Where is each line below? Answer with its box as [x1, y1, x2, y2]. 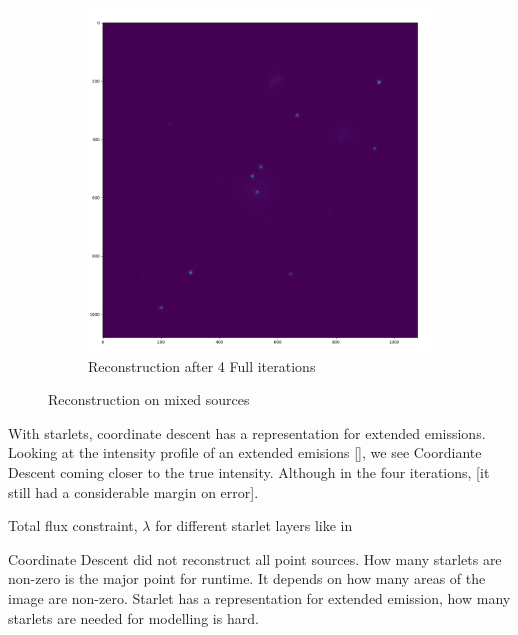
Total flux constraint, [8, 515, 138, 536]
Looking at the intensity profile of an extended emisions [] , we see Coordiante [8, 442, 482, 463]
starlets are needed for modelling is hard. [8, 607, 259, 628]
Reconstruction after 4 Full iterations [88, 355, 316, 376]
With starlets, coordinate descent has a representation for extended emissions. [8, 422, 486, 443]
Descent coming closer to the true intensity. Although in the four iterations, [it [8, 461, 490, 482]
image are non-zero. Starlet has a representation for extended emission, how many [8, 587, 511, 608]
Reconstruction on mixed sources [48, 389, 250, 410]
